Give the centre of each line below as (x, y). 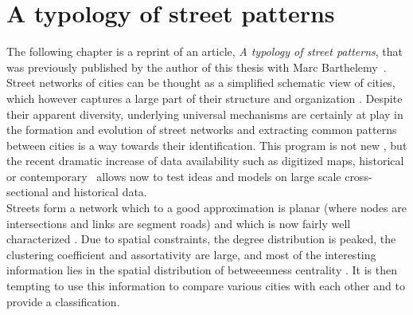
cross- (358, 176)
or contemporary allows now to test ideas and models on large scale (174, 176)
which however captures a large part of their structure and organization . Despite (205, 98)
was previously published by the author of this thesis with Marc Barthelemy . (197, 67)
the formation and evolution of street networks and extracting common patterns (202, 130)
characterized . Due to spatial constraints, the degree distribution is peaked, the (201, 239)
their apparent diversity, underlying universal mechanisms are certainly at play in (205, 114)
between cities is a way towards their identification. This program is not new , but (207, 145)
